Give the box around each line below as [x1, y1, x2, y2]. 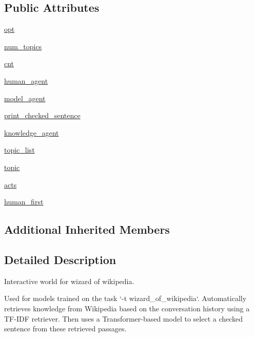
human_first [4, 196, 44, 207]
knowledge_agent [4, 127, 59, 138]
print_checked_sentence [4, 110, 81, 121]
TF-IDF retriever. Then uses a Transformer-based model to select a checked [4, 313, 243, 324]
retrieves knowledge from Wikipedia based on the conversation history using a [4, 303, 250, 313]
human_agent [4, 75, 48, 86]
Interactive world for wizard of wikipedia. [4, 275, 134, 286]
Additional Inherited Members [4, 221, 170, 237]
